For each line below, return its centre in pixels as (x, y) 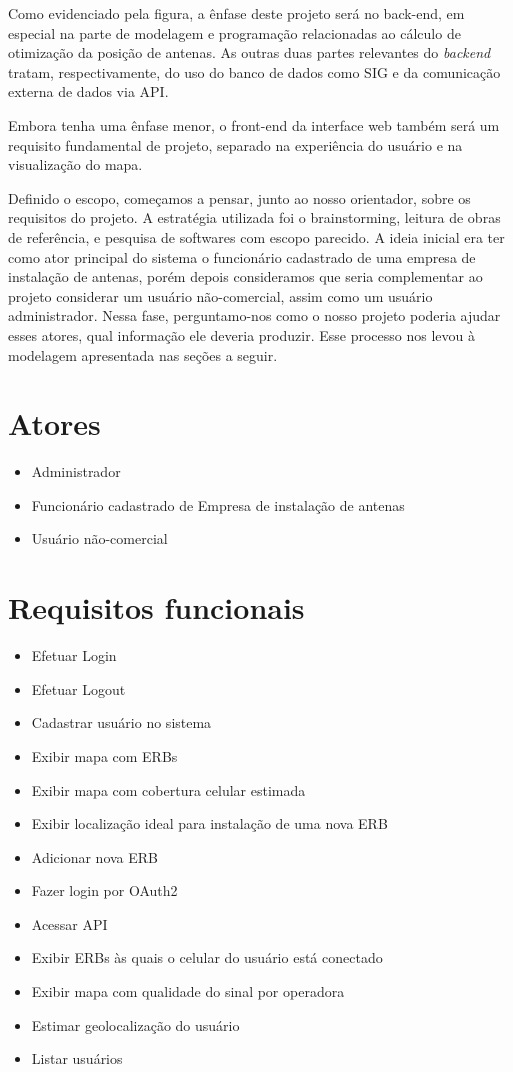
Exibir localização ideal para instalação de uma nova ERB (209, 823)
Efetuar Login (74, 655)
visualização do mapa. (75, 164)
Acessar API (69, 923)
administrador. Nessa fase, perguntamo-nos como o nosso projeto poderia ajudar (254, 315)
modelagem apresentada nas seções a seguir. (143, 354)
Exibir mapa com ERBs (104, 755)
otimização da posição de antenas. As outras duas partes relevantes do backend (249, 52)
